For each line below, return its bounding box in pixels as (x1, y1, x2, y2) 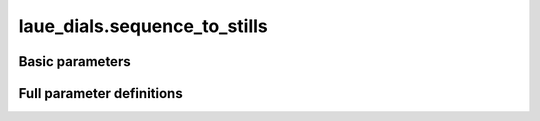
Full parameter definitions (18, 85, 184, 102)
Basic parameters (18, 53, 131, 70)
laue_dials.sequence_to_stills (18, 15, 269, 37)
